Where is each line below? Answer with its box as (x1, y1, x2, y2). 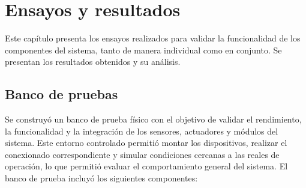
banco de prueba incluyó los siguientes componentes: (5, 172, 198, 184)
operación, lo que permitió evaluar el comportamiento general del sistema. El (5, 160, 288, 172)
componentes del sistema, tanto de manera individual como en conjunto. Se (5, 43, 282, 56)
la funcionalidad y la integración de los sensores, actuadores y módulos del (5, 124, 278, 137)
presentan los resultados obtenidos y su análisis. (5, 55, 181, 68)
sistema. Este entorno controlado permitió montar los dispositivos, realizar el (5, 136, 287, 149)
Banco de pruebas (5, 85, 118, 103)
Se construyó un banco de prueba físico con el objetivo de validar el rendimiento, (5, 113, 302, 126)
